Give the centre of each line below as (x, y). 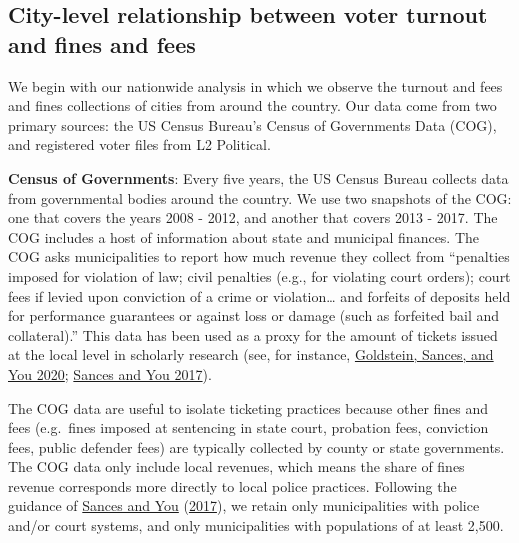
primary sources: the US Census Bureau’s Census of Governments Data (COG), (252, 124)
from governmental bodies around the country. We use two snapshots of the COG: (260, 197)
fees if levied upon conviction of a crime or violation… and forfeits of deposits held (259, 295)
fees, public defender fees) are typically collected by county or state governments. (256, 446)
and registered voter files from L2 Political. (139, 144)
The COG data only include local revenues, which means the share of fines (236, 466)
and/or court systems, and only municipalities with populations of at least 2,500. (256, 525)
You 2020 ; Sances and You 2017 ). (110, 373)
